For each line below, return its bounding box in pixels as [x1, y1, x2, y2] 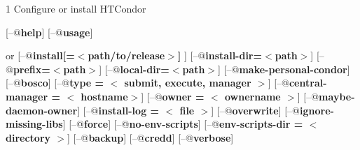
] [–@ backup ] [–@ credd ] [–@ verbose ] [67, 130, 234, 144]
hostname [81, 89, 128, 103]
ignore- [299, 103, 334, 117]
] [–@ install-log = [77, 103, 160, 117]
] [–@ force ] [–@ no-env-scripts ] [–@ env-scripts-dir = [62, 117, 303, 131]
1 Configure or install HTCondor [6, 1, 146, 15]
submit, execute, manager [124, 75, 251, 90]
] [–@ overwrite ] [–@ [211, 103, 300, 117]
